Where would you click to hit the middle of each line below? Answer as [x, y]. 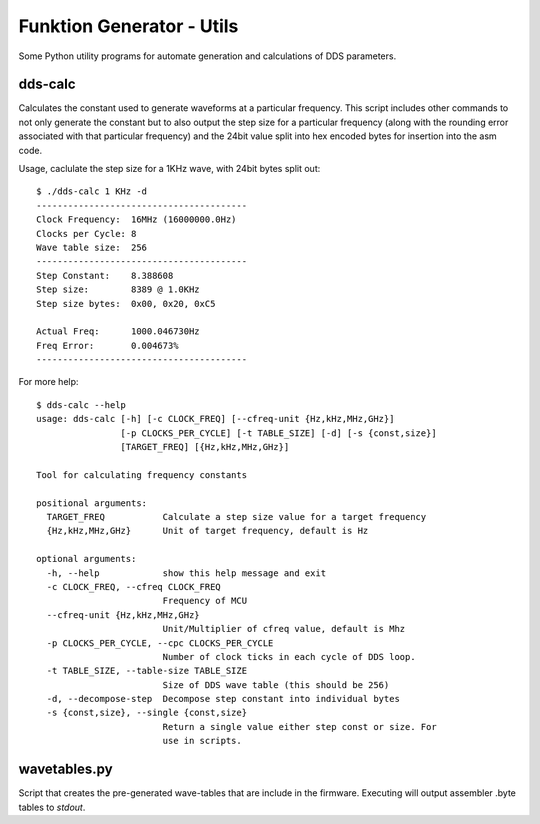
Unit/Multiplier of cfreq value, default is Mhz [284, 629]
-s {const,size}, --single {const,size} [147, 713]
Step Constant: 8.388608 [105, 275]
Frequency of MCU [205, 601]
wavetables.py [66, 769]
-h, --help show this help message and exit [186, 573]
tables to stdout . [52, 807]
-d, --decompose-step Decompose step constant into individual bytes [223, 699]
